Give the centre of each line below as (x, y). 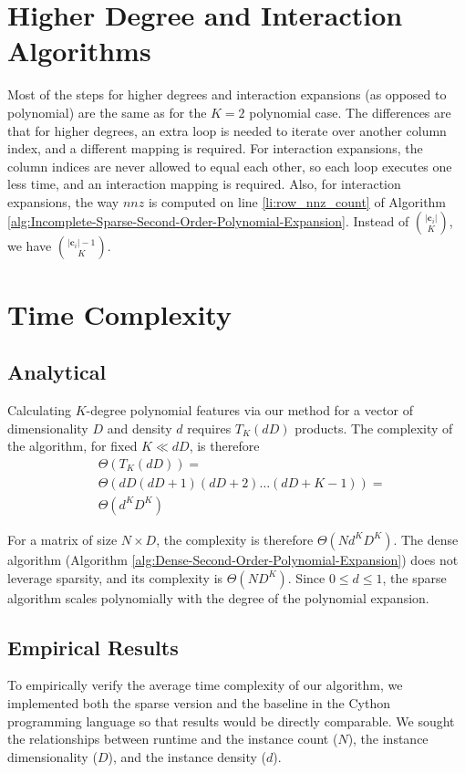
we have (30, 246)
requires (209, 428)
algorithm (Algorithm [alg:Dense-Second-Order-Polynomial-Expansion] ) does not (233, 559)
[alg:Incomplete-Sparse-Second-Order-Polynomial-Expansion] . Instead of (208, 221)
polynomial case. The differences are (350, 112)
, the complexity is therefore (235, 539)
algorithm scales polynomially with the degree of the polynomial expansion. (218, 597)
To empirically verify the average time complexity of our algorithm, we (205, 685)
